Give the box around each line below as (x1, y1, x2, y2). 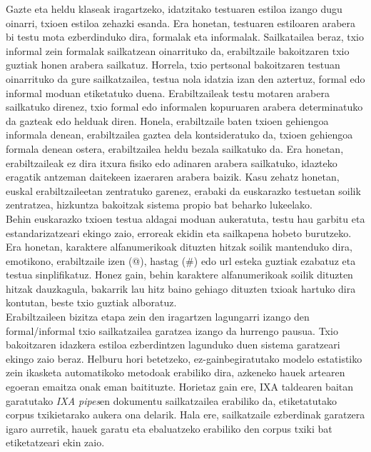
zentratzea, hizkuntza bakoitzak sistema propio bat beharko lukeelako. (6, 197, 312, 212)
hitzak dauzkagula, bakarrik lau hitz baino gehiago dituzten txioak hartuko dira (6, 281, 356, 296)
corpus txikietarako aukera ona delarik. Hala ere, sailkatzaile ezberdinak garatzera (6, 407, 365, 422)
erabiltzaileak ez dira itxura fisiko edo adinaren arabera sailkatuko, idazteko (6, 155, 337, 170)
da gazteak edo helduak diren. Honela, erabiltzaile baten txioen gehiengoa (6, 113, 329, 128)
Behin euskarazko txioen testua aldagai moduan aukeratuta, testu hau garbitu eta (6, 211, 365, 226)
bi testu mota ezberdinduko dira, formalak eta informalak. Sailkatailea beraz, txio (6, 29, 364, 44)
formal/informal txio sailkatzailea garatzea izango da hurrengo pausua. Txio (6, 323, 338, 338)
